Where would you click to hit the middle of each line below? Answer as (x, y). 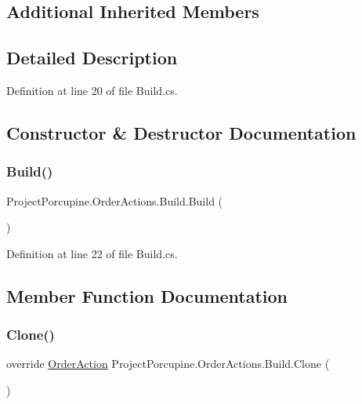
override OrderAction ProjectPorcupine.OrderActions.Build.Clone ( (168, 364)
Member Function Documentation (147, 295)
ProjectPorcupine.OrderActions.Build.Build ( (115, 200)
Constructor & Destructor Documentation (181, 132)
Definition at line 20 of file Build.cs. (92, 90)
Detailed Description (92, 58)
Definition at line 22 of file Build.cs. (92, 253)
